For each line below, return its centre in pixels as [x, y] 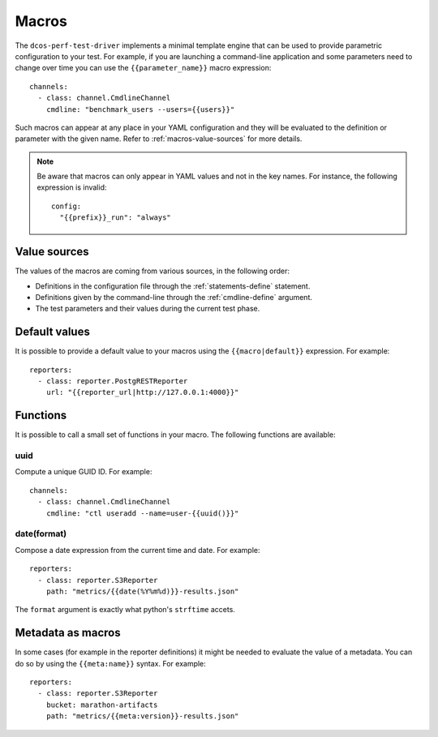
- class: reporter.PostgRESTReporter [113, 381]
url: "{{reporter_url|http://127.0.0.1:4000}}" [142, 392]
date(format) [41, 533]
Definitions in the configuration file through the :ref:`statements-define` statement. [173, 286]
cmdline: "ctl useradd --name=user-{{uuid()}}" [142, 513]
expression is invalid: [72, 187]
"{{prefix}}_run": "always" [116, 218]
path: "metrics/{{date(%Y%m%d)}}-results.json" [142, 591]
